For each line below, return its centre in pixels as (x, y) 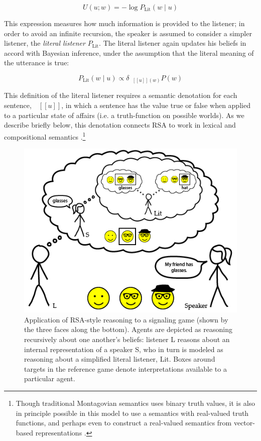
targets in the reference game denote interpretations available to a (125, 368)
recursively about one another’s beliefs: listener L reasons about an (127, 339)
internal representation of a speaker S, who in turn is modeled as (124, 349)
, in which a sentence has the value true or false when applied (156, 105)
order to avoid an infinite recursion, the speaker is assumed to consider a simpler (128, 33)
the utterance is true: (37, 63)
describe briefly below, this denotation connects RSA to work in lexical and (120, 125)
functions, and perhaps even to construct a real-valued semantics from (124, 423)
